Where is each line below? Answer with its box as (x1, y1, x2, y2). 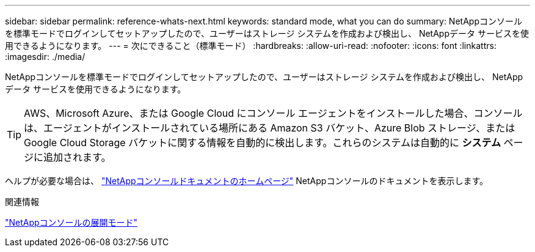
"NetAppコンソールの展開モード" (5, 217, 138, 228)
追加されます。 (43, 151, 111, 163)
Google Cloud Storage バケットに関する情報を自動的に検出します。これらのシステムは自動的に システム (24, 136, 501, 149)
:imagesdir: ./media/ (5, 51, 86, 62)
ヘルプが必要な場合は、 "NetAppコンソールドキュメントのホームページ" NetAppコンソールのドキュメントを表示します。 (5, 176, 489, 186)
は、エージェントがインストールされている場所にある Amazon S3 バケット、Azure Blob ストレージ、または (24, 122, 515, 134)
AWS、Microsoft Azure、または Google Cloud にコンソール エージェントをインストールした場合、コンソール (24, 107, 523, 119)
